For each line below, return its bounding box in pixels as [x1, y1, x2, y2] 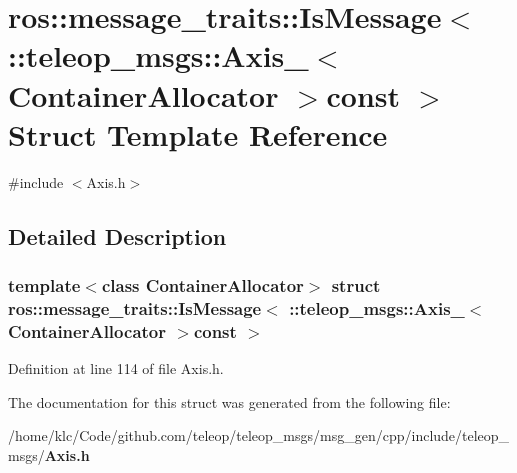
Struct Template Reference [8, 113, 388, 154]
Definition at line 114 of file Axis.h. [8, 358, 224, 379]
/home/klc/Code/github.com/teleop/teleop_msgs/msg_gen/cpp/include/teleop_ [8, 425, 510, 446]
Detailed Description [8, 220, 227, 251]
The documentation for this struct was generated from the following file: [8, 391, 451, 412]
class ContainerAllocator [101, 272, 304, 297]
